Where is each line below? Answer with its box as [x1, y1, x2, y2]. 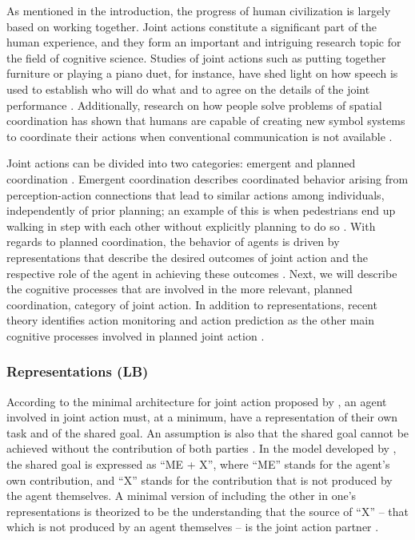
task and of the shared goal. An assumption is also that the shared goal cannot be [6, 424, 409, 441]
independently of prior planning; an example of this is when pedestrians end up [6, 202, 396, 219]
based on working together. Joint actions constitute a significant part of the [6, 18, 377, 34]
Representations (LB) [6, 361, 149, 381]
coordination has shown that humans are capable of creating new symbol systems [6, 112, 405, 129]
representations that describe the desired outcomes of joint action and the [6, 248, 369, 265]
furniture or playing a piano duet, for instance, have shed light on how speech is [6, 65, 398, 82]
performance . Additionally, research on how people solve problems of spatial [6, 96, 382, 113]
